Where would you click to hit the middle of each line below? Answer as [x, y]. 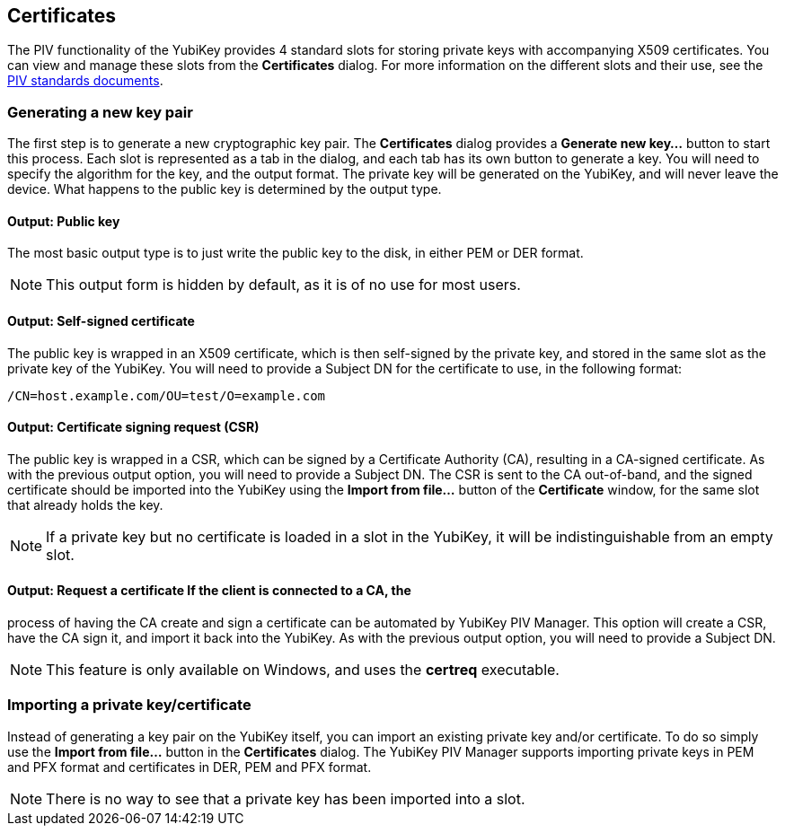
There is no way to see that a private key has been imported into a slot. [286, 798]
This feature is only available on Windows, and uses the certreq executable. [303, 670]
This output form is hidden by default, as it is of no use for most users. [283, 285]
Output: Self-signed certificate [101, 321]
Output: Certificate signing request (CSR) [133, 427]
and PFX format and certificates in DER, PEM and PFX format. [190, 767]
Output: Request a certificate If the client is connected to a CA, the [209, 591]
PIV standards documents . [85, 81]
